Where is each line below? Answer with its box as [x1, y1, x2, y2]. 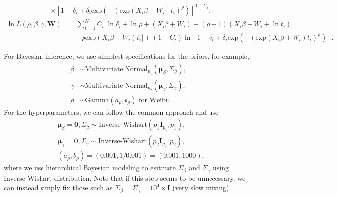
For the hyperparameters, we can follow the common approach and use [4, 106, 219, 117]
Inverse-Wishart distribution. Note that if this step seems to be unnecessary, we [4, 172, 246, 183]
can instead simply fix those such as [4, 182, 113, 193]
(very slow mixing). [172, 182, 231, 193]
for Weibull [139, 97, 173, 104]
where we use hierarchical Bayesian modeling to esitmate [4, 162, 176, 173]
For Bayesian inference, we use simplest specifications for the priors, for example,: [4, 50, 251, 61]
